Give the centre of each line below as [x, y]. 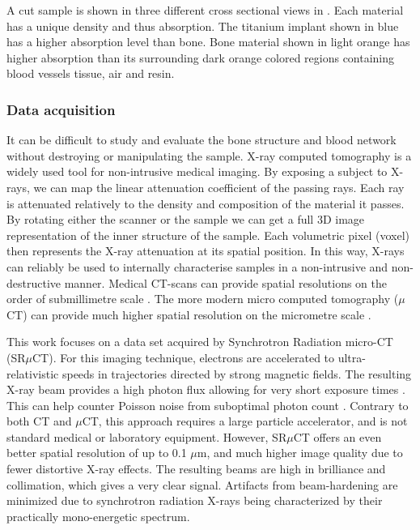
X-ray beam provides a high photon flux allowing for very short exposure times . [206, 389]
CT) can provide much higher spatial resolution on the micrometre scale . [189, 314]
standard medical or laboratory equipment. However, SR [147, 436]
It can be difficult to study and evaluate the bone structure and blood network [202, 140]
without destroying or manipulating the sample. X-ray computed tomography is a [209, 155]
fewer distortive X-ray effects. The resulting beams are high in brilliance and [196, 469]
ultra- [352, 357]
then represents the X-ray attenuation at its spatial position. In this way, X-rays [206, 251]
